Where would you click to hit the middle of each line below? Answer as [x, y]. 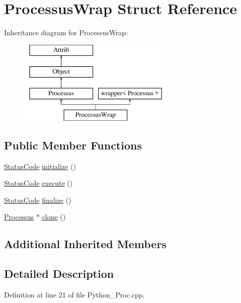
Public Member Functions [73, 145]
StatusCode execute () [38, 183]
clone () [54, 217]
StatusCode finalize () [38, 200]
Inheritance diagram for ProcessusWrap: [66, 32]
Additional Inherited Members [85, 244]
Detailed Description [59, 274]
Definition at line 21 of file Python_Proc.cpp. [74, 295]
